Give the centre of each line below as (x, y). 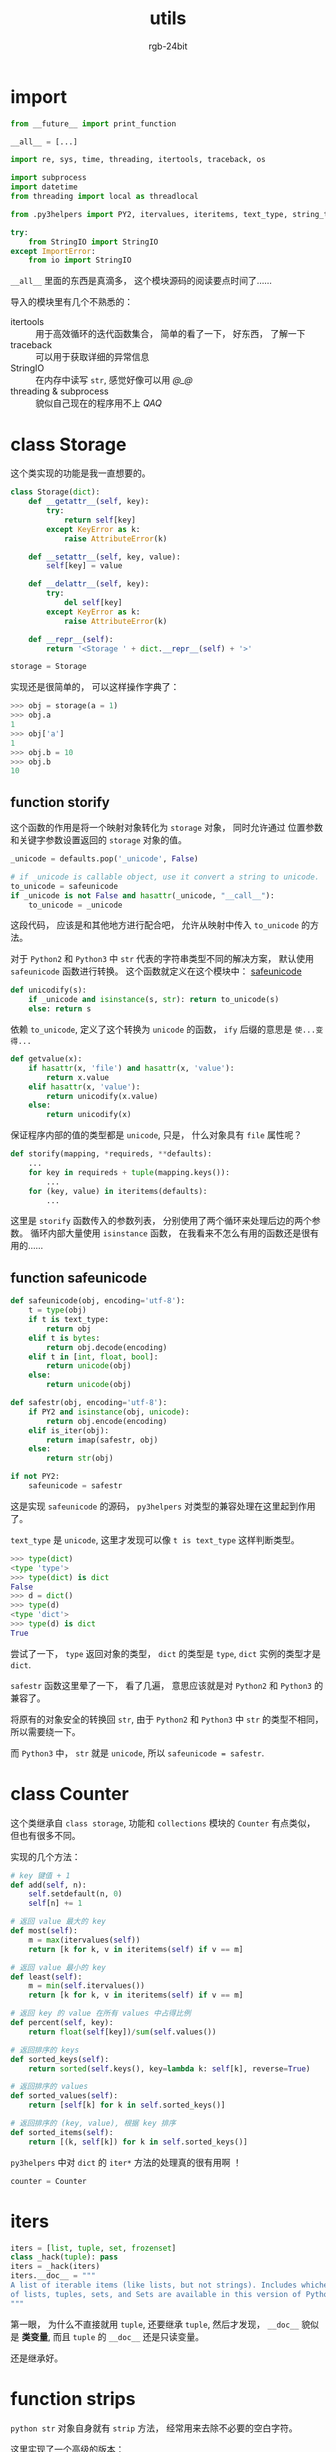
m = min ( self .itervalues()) (86, 1986)
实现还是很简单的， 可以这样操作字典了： (95, 687)
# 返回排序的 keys (45, 2050)
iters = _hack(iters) (55, 2267)
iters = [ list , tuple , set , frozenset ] (93, 2248)
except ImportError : (53, 251)
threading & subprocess (59, 391)
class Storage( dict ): (55, 492)
